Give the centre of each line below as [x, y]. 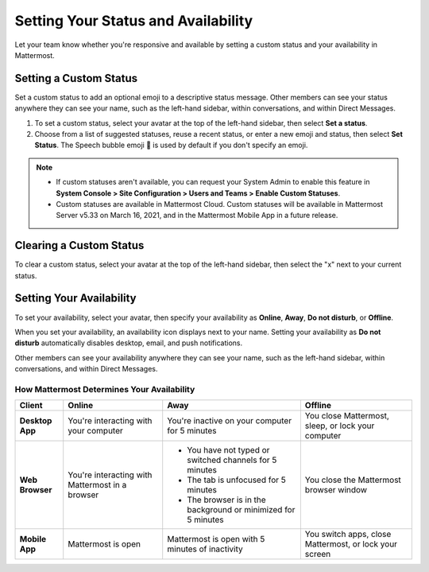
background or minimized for [241, 510]
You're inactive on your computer [230, 421]
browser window [336, 490]
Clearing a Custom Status [79, 245]
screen [318, 554]
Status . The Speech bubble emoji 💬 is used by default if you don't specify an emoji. [171, 145]
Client [31, 406]
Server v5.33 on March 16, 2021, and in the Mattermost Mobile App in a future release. [197, 216]
